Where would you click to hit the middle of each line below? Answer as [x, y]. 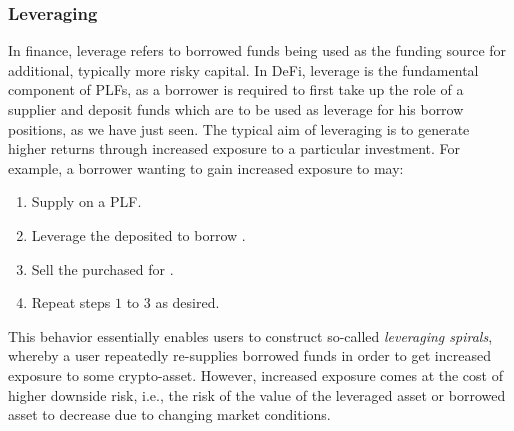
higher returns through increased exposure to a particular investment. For [234, 148]
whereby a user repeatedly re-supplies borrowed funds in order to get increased [249, 355]
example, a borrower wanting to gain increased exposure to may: [206, 167]
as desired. [187, 302]
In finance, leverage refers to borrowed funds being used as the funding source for [257, 50]
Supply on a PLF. [86, 201]
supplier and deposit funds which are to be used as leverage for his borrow [236, 109]
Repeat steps [71, 302]
